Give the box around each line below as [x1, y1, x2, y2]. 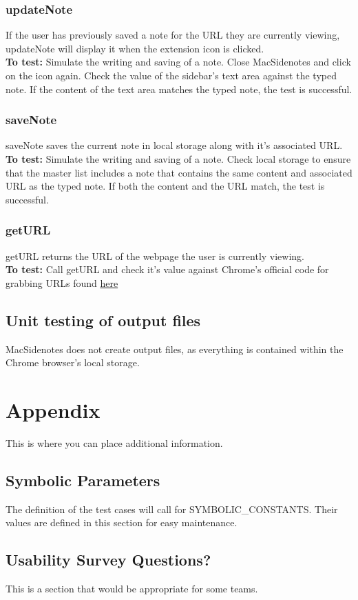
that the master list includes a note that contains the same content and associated [6, 165, 352, 179]
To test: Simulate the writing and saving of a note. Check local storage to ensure [6, 152, 351, 166]
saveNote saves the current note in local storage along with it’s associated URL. [6, 138, 343, 152]
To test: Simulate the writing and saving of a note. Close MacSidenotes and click [6, 54, 351, 69]
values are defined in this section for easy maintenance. [6, 515, 238, 530]
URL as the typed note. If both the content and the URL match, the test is [6, 179, 325, 193]
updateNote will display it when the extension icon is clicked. [6, 41, 264, 55]
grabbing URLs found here [6, 275, 118, 290]
